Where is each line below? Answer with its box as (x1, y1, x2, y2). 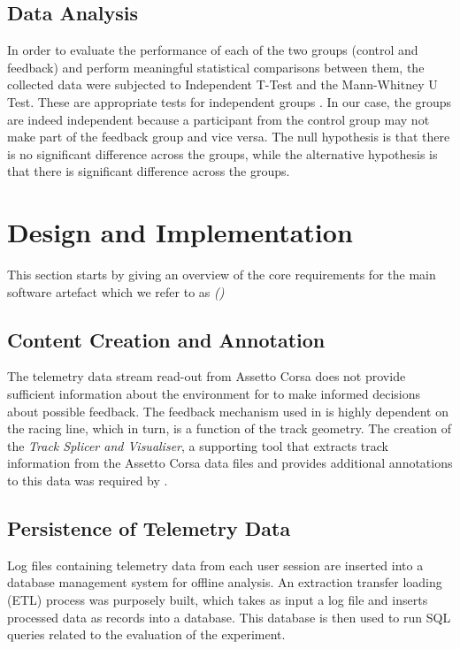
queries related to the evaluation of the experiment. (7, 625, 286, 644)
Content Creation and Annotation (7, 325, 326, 353)
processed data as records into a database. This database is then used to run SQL (7, 607, 451, 626)
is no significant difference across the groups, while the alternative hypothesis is (7, 144, 438, 163)
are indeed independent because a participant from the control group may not (7, 110, 430, 128)
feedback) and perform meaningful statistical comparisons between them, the (7, 57, 425, 76)
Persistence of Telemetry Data (7, 515, 291, 542)
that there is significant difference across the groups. (7, 162, 290, 180)
